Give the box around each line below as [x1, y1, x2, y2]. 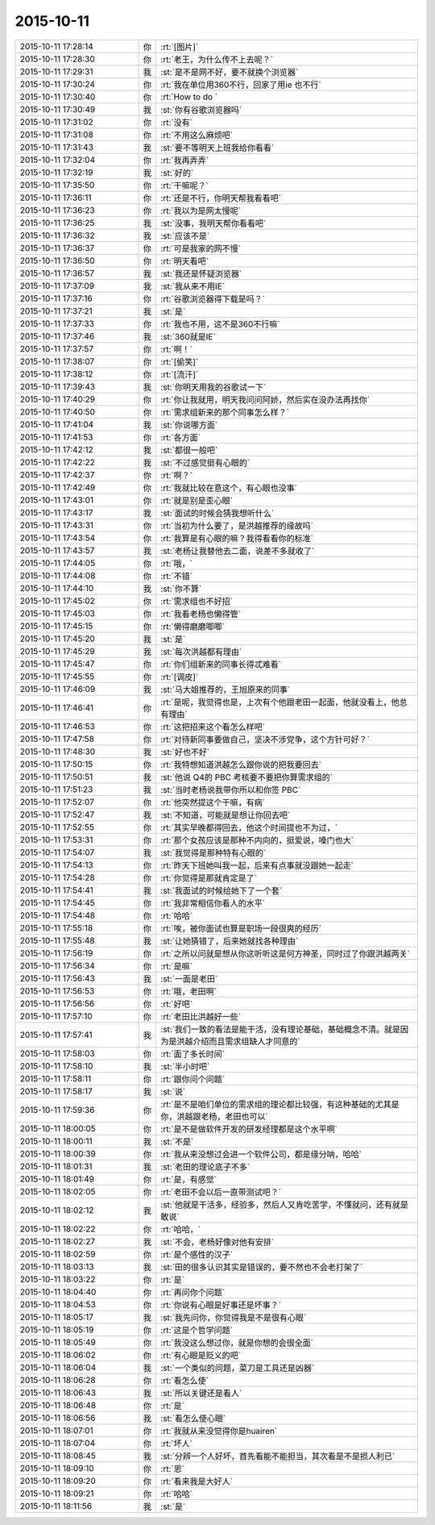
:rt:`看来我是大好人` [160, 1476, 234, 1487]
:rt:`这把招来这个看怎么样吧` [160, 721, 266, 732]
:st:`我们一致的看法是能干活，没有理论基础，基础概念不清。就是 [160, 1023, 401, 1035]
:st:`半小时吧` [160, 1060, 210, 1072]
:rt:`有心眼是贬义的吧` [160, 1349, 242, 1360]
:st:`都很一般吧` [160, 444, 218, 456]
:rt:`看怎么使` [160, 1375, 209, 1386]
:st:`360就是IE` [160, 331, 217, 342]
